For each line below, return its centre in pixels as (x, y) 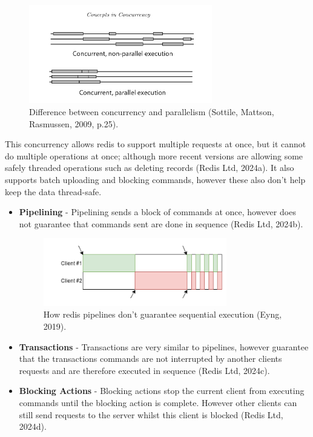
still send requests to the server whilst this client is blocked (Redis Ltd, (151, 414)
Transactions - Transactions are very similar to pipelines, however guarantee (164, 346)
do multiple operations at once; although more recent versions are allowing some (154, 155)
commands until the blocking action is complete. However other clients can (158, 402)
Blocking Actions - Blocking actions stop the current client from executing (162, 391)
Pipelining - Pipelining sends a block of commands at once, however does (157, 212)
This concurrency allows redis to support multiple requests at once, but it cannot (156, 144)
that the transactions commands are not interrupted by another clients (150, 359)
